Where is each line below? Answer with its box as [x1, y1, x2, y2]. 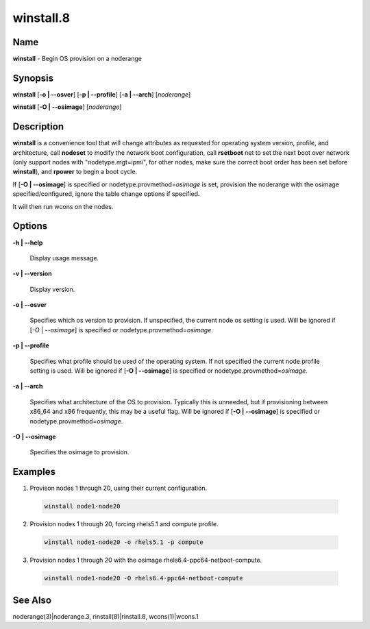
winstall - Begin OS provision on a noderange [12, 55, 142, 63]
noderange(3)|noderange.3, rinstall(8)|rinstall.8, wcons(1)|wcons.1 [12, 612, 199, 620]
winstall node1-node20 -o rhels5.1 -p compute [44, 539, 203, 546]
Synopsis [12, 72, 54, 84]
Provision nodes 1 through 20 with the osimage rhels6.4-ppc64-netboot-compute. [29, 556, 262, 565]
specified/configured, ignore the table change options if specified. [12, 190, 200, 198]
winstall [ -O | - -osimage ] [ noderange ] [12, 103, 122, 111]
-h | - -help [12, 238, 43, 247]
